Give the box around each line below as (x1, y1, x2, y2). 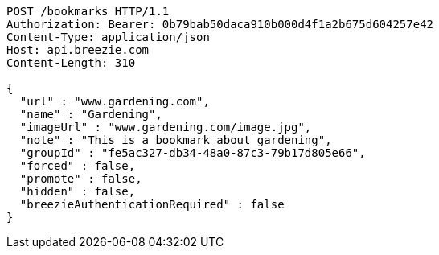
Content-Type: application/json (6, 31, 210, 43)
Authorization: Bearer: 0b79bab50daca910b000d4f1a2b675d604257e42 (6, 18, 434, 31)
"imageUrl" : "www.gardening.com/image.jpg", (19, 121, 312, 134)
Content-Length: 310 (6, 56, 136, 69)
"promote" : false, (19, 172, 142, 185)
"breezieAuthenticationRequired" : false (19, 198, 285, 211)
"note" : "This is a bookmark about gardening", (19, 134, 332, 146)
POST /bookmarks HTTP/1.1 (6, 5, 170, 18)
